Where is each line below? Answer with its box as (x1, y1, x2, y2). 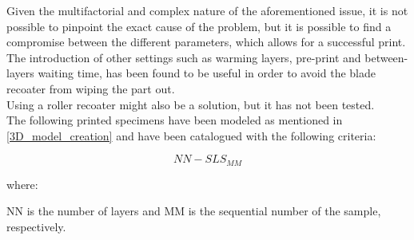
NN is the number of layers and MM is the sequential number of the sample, (6, 203, 381, 219)
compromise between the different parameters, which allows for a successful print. (6, 33, 406, 50)
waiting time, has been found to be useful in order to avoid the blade (38, 65, 376, 81)
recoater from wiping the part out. (6, 80, 175, 96)
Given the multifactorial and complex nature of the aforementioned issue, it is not (6, 2, 408, 18)
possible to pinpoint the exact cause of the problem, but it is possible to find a (6, 18, 392, 34)
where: (6, 175, 38, 192)
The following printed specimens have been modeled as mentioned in (6, 112, 343, 128)
